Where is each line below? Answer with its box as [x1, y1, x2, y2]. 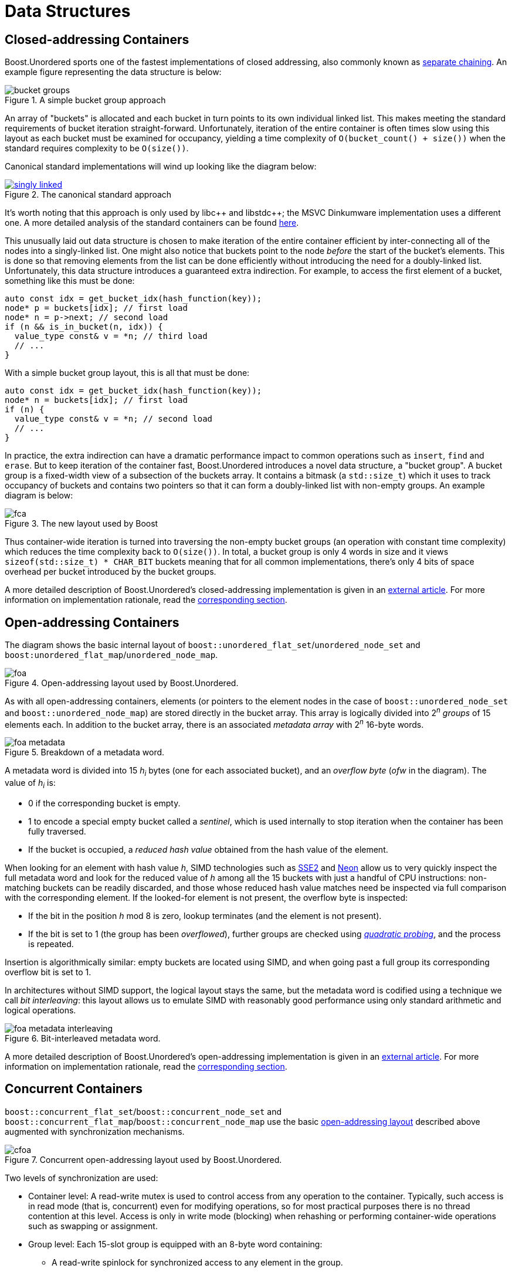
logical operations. [5, 1005, 76, 1015]
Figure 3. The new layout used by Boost [5, 518, 158, 529]
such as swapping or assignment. [28, 1220, 158, 1231]
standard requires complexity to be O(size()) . [5, 143, 189, 154]
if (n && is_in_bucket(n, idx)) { [5, 322, 163, 332]
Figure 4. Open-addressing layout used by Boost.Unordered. [5, 678, 239, 688]
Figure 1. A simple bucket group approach [5, 95, 166, 106]
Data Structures [5, 1, 131, 21]
